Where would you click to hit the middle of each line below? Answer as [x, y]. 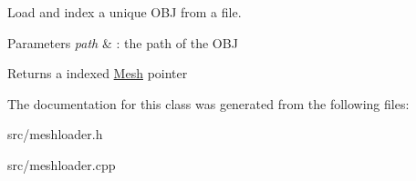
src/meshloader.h [55, 134]
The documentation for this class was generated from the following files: [208, 103]
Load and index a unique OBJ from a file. [125, 12]
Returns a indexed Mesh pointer [98, 73]
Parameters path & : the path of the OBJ [123, 42]
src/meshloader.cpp [62, 164]
